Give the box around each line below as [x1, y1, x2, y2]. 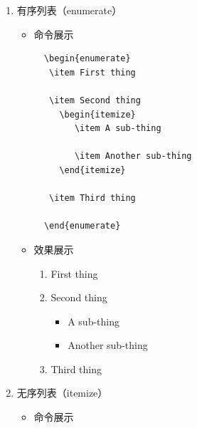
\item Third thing [49, 193, 136, 204]
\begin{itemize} [59, 109, 136, 120]
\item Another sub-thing [74, 151, 192, 162]
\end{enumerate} [43, 221, 121, 231]
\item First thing [49, 67, 136, 78]
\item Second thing [49, 95, 141, 105]
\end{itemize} [59, 165, 126, 175]
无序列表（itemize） [16, 385, 108, 400]
